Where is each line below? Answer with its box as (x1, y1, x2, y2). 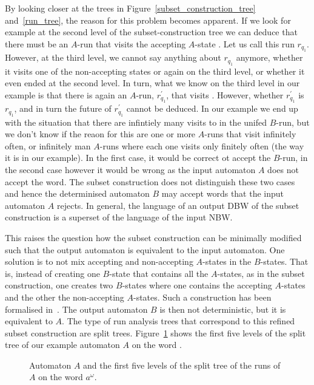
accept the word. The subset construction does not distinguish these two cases (5, 175, 295, 188)
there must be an (5, 37, 68, 50)
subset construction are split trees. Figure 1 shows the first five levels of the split (5, 326, 306, 339)
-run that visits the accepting (77, 37, 186, 50)
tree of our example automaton (5, 338, 120, 351)
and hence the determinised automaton (5, 187, 150, 200)
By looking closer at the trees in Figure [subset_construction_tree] (5, 2, 256, 14)
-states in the (202, 255, 252, 268)
